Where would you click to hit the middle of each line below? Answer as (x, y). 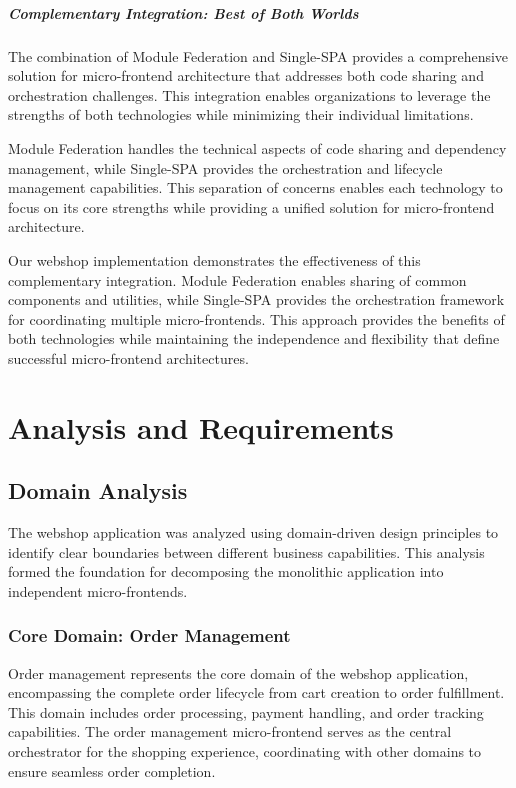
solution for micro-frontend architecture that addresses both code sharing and (246, 75)
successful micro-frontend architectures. (128, 357)
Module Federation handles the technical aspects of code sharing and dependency (257, 147)
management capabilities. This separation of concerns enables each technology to (255, 187)
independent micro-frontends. (98, 590)
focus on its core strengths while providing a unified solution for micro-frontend (251, 206)
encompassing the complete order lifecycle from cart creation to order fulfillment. (256, 692)
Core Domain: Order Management (149, 635)
